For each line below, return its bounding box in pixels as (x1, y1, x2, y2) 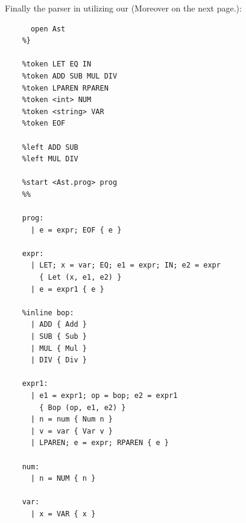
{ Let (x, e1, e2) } (39, 273, 122, 282)
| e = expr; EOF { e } (30, 225, 122, 234)
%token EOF (22, 119, 66, 128)
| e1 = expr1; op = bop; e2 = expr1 (30, 391, 178, 400)
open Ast (30, 24, 66, 33)
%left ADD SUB (22, 143, 78, 152)
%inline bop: (22, 308, 74, 317)
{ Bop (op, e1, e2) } (39, 403, 126, 412)
